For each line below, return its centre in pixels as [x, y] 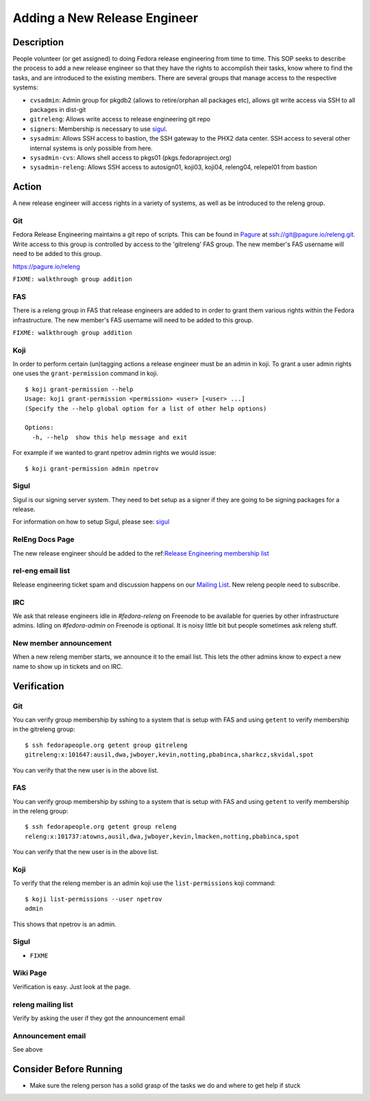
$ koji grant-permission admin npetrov [92, 469]
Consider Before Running [67, 1069]
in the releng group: [40, 811]
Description [38, 42]
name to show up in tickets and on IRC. [68, 666]
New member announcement [62, 643]
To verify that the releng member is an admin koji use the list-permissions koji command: [144, 883]
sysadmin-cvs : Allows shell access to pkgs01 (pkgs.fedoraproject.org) [131, 157]
